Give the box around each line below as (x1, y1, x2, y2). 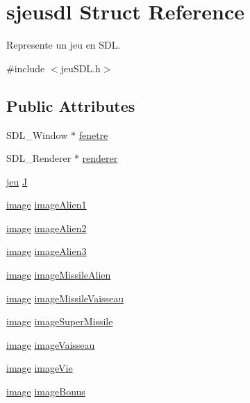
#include (6, 60, 45, 75)
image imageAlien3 (6, 244, 87, 258)
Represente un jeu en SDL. (6, 38, 121, 52)
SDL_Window (6, 127, 68, 142)
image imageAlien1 (6, 197, 87, 212)
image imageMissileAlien (6, 268, 111, 282)
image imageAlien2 (6, 220, 87, 235)
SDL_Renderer (6, 151, 72, 165)
